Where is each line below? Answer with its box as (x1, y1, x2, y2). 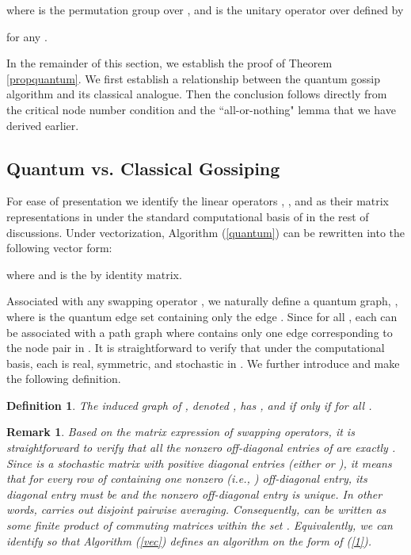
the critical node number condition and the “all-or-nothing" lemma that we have (6, 101, 396, 117)
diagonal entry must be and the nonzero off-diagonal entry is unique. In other (6, 485, 382, 502)
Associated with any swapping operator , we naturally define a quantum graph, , (6, 293, 398, 309)
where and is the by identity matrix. (6, 266, 182, 282)
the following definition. (6, 370, 121, 387)
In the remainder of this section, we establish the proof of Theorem (6, 55, 333, 71)
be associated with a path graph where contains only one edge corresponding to (6, 323, 393, 340)
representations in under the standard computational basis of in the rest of (6, 208, 369, 224)
